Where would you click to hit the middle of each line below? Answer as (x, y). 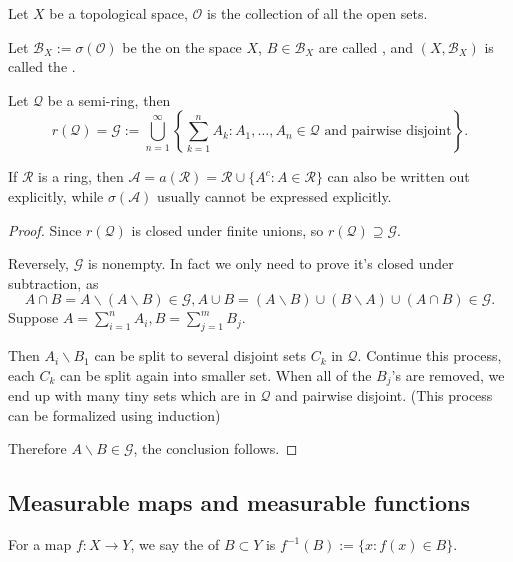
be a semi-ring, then (109, 99)
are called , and (365, 46)
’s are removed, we (448, 374)
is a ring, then (81, 176)
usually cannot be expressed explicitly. (274, 195)
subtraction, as (53, 282)
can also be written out (398, 176)
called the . (42, 66)
